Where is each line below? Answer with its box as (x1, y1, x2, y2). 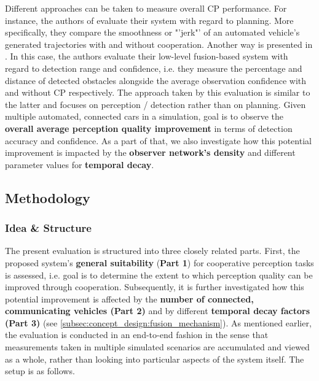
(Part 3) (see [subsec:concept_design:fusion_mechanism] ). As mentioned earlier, (5, 316, 312, 329)
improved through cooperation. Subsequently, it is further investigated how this (5, 280, 304, 293)
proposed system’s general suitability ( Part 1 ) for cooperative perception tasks (5, 256, 314, 269)
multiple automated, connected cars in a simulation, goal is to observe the (5, 110, 284, 123)
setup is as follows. (5, 364, 75, 377)
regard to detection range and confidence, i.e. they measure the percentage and (5, 61, 302, 74)
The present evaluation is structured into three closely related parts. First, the (5, 244, 300, 257)
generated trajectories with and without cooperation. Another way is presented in (5, 37, 313, 50)
